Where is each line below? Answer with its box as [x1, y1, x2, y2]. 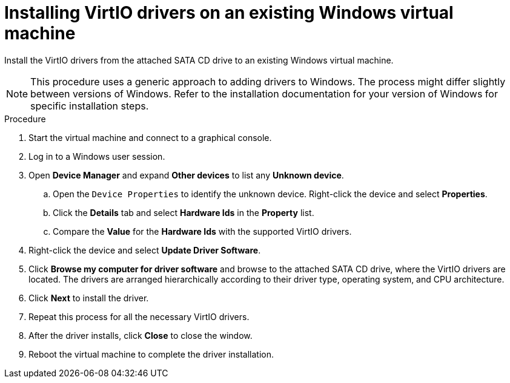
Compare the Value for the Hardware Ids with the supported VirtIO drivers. [53, 226, 352, 237]
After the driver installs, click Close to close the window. [28, 330, 253, 341]
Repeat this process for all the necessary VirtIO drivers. [28, 311, 250, 322]
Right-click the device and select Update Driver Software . [28, 244, 261, 255]
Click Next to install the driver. [28, 292, 149, 303]
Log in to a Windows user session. [28, 151, 165, 162]
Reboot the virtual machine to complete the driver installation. [28, 349, 274, 359]
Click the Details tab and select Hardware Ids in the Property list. [53, 207, 314, 218]
